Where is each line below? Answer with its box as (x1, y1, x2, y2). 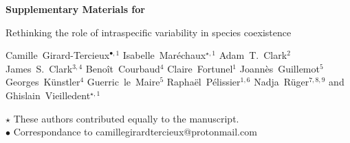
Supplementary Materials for (6, 2, 145, 16)
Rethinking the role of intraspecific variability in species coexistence (6, 25, 292, 39)
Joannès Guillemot (239, 61, 320, 75)
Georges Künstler (6, 75, 80, 89)
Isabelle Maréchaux (122, 48, 206, 62)
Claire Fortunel (167, 61, 233, 75)
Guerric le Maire (87, 75, 160, 89)
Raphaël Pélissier (166, 75, 241, 89)
